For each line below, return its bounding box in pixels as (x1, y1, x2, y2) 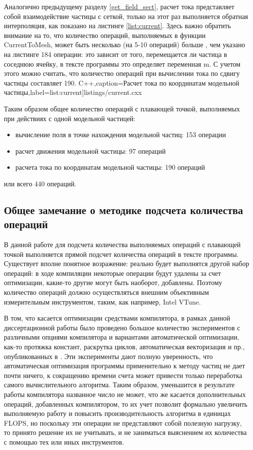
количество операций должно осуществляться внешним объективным (4, 287, 209, 297)
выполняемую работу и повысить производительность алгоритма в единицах (4, 408, 231, 418)
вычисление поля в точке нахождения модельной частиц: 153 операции (15, 129, 226, 140)
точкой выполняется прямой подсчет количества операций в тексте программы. (4, 249, 239, 259)
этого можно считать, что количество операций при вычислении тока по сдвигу (4, 68, 240, 78)
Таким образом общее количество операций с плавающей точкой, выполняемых (4, 103, 240, 113)
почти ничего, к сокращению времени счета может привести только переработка (4, 370, 242, 380)
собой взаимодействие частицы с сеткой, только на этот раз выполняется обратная (4, 11, 248, 21)
